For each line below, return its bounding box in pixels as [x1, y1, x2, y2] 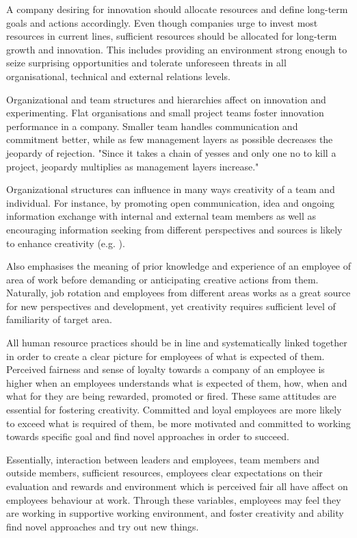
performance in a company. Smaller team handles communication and [6, 118, 298, 133]
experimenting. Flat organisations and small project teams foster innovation [6, 105, 324, 120]
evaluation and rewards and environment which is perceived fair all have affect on [6, 479, 348, 493]
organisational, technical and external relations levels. [6, 68, 230, 83]
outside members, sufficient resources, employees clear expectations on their [6, 465, 323, 480]
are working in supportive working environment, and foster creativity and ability [6, 506, 344, 520]
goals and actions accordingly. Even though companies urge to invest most [6, 15, 318, 29]
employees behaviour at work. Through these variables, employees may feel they [6, 492, 341, 507]
